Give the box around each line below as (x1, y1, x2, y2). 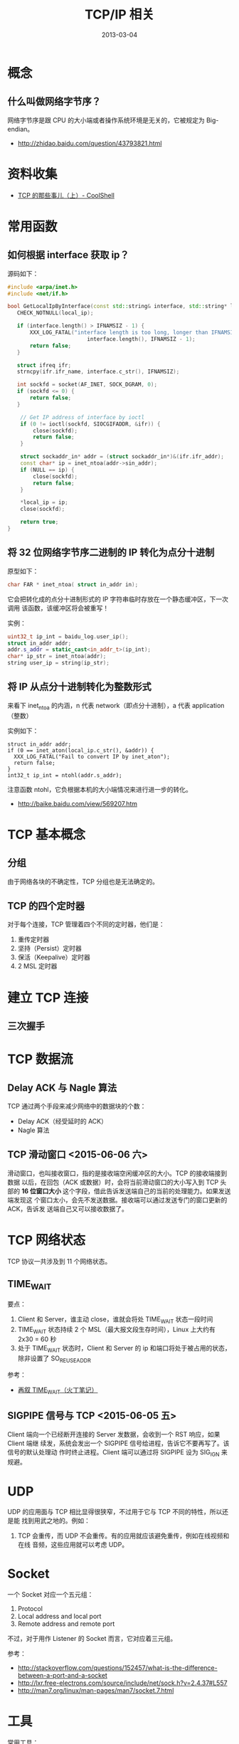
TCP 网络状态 (7, 1232, 86, 1248)
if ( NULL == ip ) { (20, 466, 75, 473)
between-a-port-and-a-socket (17, 1671, 108, 1680)
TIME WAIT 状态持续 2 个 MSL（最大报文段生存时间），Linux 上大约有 (17, 1325, 216, 1335)
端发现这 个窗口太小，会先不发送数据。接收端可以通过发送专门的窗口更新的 (7, 1195, 228, 1204)
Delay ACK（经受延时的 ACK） (17, 1117, 108, 1125)
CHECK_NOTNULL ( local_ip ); (16, 310, 94, 317)
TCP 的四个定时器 (7, 900, 85, 911)
